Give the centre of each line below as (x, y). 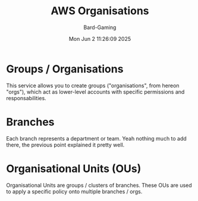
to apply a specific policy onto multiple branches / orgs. (74, 192)
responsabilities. (26, 98)
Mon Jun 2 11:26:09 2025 (100, 39)
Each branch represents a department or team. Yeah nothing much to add (97, 138)
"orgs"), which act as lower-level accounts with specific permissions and (95, 92)
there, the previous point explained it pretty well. (65, 145)
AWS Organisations (100, 11)
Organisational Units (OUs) (74, 169)
